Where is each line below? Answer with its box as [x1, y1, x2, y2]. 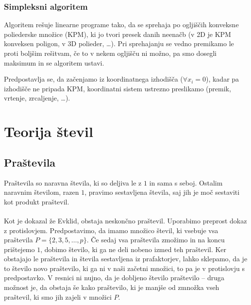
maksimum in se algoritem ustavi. [4, 57, 104, 68]
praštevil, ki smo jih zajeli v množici [4, 291, 112, 302]
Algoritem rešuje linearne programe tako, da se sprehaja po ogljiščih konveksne [4, 19, 239, 30]
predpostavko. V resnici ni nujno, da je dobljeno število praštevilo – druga [4, 272, 224, 283]
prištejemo [4, 244, 35, 254]
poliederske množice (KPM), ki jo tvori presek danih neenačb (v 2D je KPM [4, 29, 231, 39]
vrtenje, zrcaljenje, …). [4, 93, 70, 103]
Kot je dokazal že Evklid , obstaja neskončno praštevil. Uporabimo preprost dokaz [4, 215, 247, 225]
